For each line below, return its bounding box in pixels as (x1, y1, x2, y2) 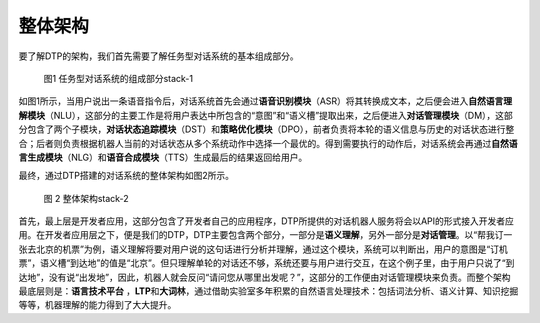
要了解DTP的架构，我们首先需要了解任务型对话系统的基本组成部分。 (18, 50, 299, 62)
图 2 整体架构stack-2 (43, 192, 129, 204)
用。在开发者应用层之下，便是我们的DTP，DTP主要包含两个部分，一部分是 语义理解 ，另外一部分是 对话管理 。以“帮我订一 (18, 229, 513, 241)
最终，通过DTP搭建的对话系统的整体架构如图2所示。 (18, 170, 235, 182)
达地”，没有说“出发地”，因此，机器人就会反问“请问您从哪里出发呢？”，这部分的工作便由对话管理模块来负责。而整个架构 (18, 271, 511, 283)
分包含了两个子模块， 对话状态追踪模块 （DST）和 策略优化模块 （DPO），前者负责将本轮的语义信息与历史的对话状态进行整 (18, 123, 515, 135)
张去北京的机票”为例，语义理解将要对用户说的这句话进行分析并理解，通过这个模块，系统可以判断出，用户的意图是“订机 (18, 243, 509, 255)
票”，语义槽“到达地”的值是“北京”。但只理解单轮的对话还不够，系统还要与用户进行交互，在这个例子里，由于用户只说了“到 (18, 257, 515, 269)
